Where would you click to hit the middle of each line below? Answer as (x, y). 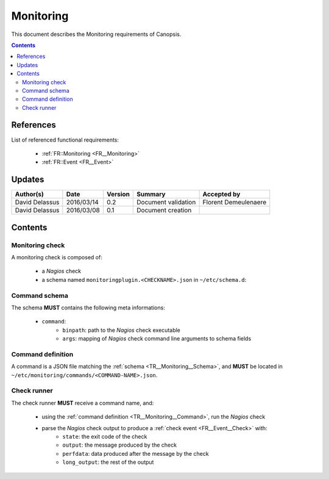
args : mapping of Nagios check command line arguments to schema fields (157, 339)
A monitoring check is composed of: (57, 258)
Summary (151, 194)
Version (119, 194)
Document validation (166, 203)
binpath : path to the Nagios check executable (122, 330)
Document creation (164, 211)
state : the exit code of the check (105, 436)
